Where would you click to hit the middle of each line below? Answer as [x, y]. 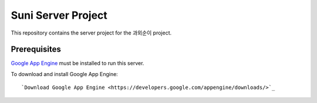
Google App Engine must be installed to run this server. [77, 63]
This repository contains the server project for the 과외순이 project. [91, 33]
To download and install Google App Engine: [65, 74]
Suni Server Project [59, 15]
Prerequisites [36, 49]
